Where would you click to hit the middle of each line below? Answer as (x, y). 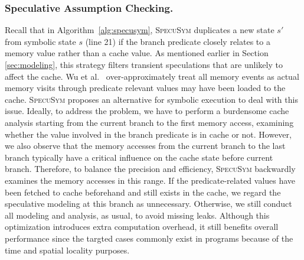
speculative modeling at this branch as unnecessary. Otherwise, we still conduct (148, 204)
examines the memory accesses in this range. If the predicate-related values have (150, 180)
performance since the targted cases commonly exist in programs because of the (149, 238)
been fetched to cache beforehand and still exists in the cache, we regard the (143, 192)
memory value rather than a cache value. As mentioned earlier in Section (137, 53)
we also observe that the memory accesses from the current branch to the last (145, 146)
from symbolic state (40, 41)
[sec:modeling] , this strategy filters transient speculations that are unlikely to (144, 64)
